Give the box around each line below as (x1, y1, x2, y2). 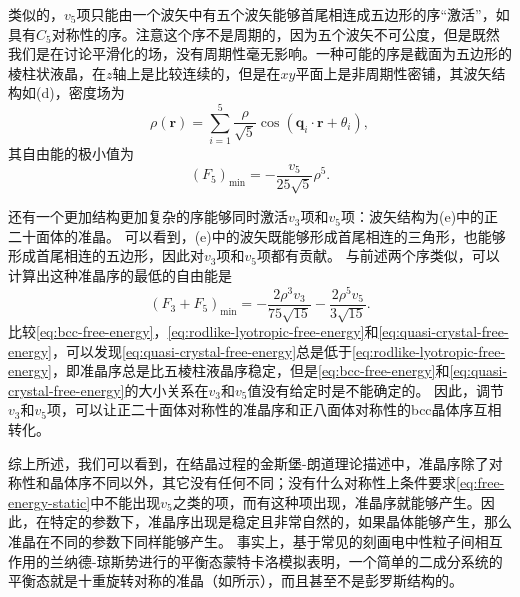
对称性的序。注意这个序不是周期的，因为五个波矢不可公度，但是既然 (51, 23, 500, 44)
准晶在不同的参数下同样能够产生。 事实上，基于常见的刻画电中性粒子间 (8, 530, 475, 551)
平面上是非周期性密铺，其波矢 (295, 62, 492, 83)
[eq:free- (456, 472, 505, 493)
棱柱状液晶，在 (8, 62, 106, 83)
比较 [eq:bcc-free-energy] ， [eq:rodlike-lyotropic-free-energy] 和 (8, 321, 379, 342)
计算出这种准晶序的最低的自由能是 (8, 264, 232, 285)
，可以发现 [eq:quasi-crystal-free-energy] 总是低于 (52, 340, 353, 361)
